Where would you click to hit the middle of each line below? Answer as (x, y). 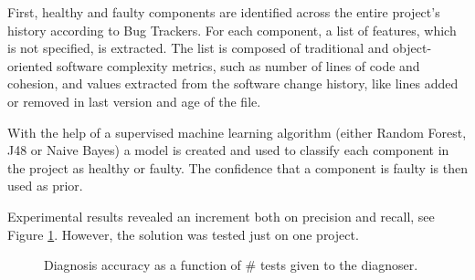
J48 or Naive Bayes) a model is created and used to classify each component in (228, 150)
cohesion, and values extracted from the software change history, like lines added (233, 83)
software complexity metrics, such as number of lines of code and (238, 65)
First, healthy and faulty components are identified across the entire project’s (224, 12)
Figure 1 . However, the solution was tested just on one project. (183, 234)
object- (412, 48)
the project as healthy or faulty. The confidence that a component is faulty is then (237, 167)
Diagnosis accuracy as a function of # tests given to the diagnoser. (231, 265)
